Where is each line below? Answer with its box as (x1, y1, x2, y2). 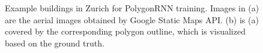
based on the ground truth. (5, 36, 104, 49)
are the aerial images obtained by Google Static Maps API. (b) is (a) (5, 13, 259, 26)
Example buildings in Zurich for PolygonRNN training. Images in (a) (5, 2, 259, 14)
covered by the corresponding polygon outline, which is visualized (5, 25, 246, 38)
